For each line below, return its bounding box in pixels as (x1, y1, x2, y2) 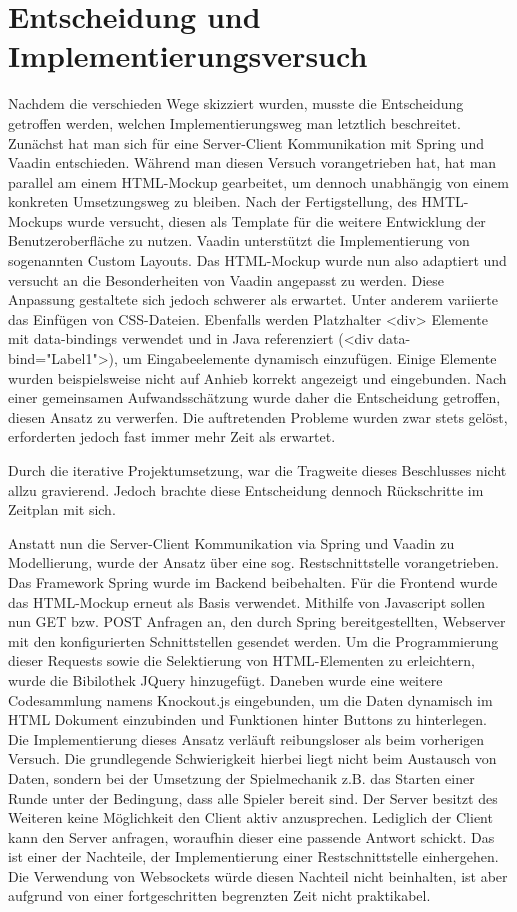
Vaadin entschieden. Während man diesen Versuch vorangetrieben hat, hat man (8, 152, 497, 173)
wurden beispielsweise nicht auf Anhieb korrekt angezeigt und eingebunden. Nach (8, 367, 507, 388)
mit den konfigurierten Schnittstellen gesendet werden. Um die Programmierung (8, 630, 499, 651)
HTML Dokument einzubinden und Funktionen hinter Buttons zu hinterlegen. (8, 709, 487, 730)
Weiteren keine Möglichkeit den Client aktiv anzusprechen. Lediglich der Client (8, 807, 493, 828)
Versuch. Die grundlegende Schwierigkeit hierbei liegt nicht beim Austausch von (8, 748, 497, 769)
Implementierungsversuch (8, 35, 368, 76)
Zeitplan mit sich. (8, 499, 116, 520)
